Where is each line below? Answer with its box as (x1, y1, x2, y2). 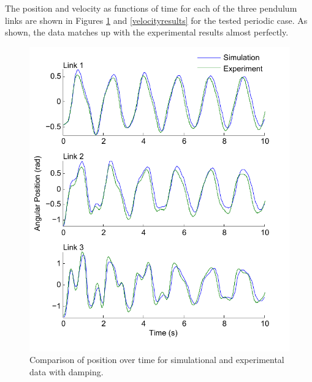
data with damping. (29, 365, 104, 378)
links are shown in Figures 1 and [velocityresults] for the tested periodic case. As (5, 13, 308, 26)
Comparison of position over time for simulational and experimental (29, 353, 284, 366)
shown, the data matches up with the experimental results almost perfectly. (5, 26, 289, 39)
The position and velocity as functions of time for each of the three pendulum (5, 2, 297, 14)
